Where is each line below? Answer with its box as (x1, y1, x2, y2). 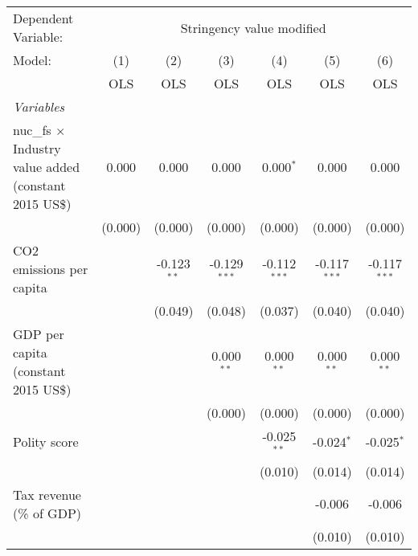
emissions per (13, 260, 88, 278)
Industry (13, 139, 61, 157)
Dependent (13, 9, 74, 27)
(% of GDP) (13, 503, 82, 522)
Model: (13, 51, 52, 69)
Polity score (13, 432, 79, 452)
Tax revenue (13, 484, 81, 504)
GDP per (13, 325, 64, 343)
